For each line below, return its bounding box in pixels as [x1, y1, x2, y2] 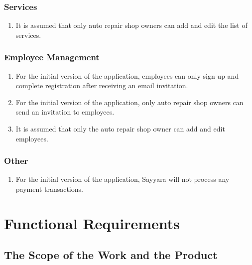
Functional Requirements [4, 213, 180, 233]
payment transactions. [15, 184, 83, 194]
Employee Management [4, 51, 100, 63]
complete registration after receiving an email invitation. [15, 80, 188, 91]
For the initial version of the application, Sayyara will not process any [15, 174, 230, 184]
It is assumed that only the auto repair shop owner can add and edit [15, 124, 225, 133]
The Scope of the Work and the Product [4, 247, 218, 263]
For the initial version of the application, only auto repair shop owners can [15, 97, 244, 107]
